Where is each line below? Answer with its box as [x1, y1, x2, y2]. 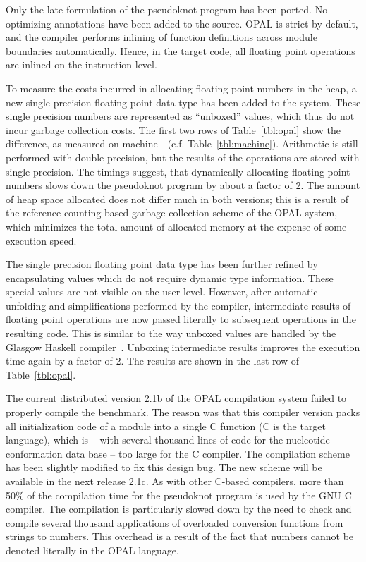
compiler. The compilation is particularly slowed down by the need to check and [6, 501, 352, 516]
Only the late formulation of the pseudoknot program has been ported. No [6, 2, 328, 16]
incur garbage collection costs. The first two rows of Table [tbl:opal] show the [6, 122, 341, 137]
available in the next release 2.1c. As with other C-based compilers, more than [6, 474, 344, 488]
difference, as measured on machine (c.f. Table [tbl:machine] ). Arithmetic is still [6, 136, 358, 151]
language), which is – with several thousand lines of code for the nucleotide [6, 432, 330, 447]
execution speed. [6, 233, 77, 248]
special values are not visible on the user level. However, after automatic [6, 284, 318, 299]
